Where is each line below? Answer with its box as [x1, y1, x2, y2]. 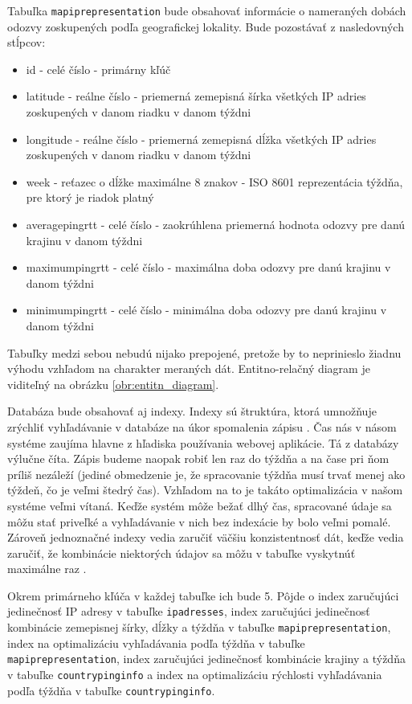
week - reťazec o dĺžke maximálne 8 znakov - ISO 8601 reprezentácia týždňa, [26, 173, 403, 190]
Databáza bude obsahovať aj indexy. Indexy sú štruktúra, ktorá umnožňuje [7, 403, 377, 420]
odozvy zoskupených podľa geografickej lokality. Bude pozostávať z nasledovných [7, 18, 404, 35]
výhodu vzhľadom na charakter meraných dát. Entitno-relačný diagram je [7, 360, 370, 377]
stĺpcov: [7, 34, 46, 51]
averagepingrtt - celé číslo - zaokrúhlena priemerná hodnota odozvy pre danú [26, 216, 406, 232]
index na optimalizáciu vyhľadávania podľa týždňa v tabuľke [7, 634, 305, 651]
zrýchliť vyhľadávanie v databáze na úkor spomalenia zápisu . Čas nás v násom [7, 418, 397, 435]
